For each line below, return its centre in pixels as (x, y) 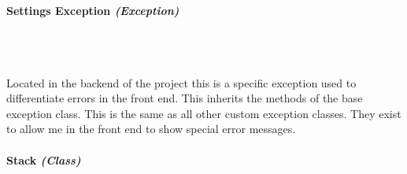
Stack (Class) (44, 159)
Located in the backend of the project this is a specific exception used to (181, 82)
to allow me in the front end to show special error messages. (151, 129)
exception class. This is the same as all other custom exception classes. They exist (204, 113)
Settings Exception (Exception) (93, 11)
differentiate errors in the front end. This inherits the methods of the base (185, 98)
